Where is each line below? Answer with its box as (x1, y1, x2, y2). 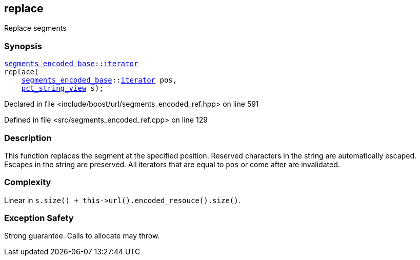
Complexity (4, 177, 51, 188)
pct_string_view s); (21, 84, 104, 93)
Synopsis (4, 41, 42, 51)
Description (4, 132, 52, 143)
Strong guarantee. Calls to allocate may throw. (4, 231, 160, 241)
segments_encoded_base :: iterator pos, (21, 76, 177, 85)
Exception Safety (4, 213, 74, 224)
